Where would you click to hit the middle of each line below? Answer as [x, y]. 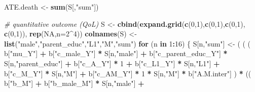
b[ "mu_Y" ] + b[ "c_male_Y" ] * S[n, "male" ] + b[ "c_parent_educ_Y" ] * [116, 53]
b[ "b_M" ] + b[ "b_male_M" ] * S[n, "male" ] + [74, 83]
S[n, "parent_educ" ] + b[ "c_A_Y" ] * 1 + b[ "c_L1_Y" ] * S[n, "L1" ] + [112, 63]
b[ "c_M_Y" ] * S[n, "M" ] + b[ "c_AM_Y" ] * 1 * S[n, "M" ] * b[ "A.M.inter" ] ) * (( [128, 73]
